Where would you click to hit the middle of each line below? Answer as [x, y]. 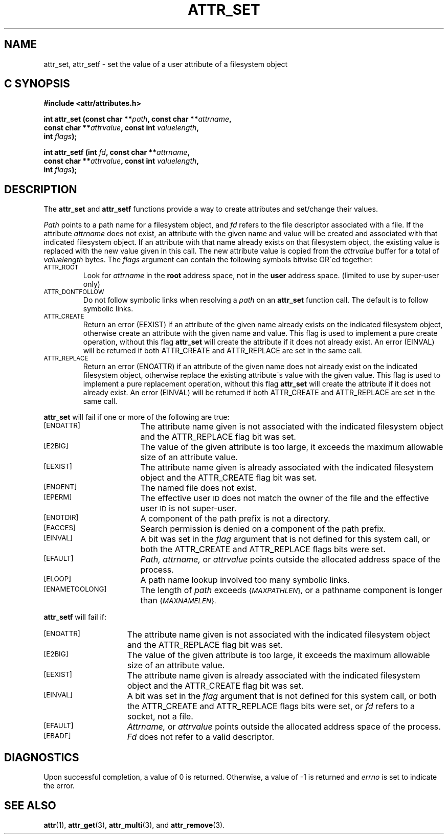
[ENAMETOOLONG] [75, 589]
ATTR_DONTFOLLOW [74, 292]
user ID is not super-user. [188, 508]
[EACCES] [60, 528]
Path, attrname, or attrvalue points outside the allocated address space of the [290, 560]
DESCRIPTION [41, 189]
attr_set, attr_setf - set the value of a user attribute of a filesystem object [166, 64]
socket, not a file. [160, 717]
